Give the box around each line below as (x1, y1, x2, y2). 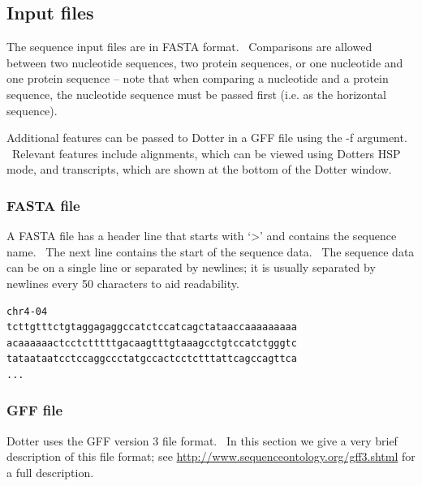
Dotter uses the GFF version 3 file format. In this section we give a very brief (6, 432, 398, 449)
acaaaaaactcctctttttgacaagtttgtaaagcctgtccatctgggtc (6, 337, 297, 349)
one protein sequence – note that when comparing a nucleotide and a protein (6, 70, 389, 87)
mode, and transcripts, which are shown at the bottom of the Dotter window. (6, 161, 392, 178)
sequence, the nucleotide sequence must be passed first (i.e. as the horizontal (6, 85, 387, 102)
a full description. (6, 463, 94, 480)
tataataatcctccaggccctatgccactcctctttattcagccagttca (6, 353, 297, 365)
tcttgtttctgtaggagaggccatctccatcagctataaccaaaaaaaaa (6, 321, 297, 333)
